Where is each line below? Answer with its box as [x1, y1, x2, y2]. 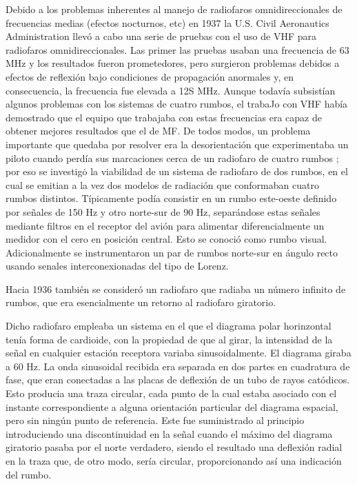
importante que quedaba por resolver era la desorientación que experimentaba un [6, 137, 349, 151]
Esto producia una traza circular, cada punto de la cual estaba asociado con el [6, 386, 337, 401]
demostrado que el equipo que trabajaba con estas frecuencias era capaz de [6, 110, 322, 124]
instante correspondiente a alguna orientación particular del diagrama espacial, [6, 399, 338, 414]
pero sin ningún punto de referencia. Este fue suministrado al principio [6, 413, 305, 427]
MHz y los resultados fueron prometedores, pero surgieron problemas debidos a [6, 56, 340, 70]
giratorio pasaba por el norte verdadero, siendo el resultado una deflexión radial [6, 440, 343, 454]
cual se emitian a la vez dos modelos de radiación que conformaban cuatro [6, 177, 319, 192]
